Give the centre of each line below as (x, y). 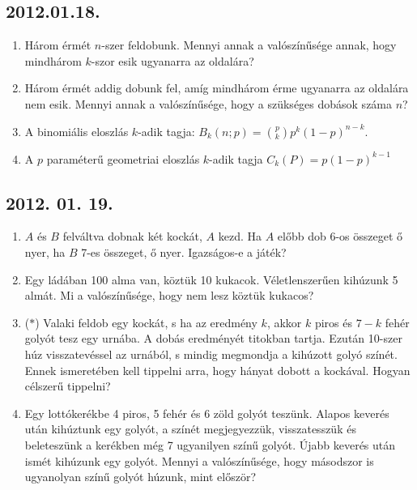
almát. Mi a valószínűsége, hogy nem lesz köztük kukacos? (169, 295)
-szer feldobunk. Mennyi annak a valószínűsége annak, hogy (249, 45)
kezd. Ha (240, 236)
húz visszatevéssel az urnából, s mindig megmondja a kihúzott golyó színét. (211, 354)
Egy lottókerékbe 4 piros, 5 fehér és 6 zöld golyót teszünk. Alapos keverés (207, 413)
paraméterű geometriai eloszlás (123, 158)
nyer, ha (45, 251)
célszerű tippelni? (68, 386)
